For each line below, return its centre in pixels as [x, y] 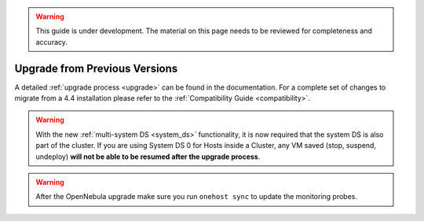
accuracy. [52, 42]
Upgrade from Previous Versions [96, 68]
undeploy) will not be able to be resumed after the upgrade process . [148, 157]
